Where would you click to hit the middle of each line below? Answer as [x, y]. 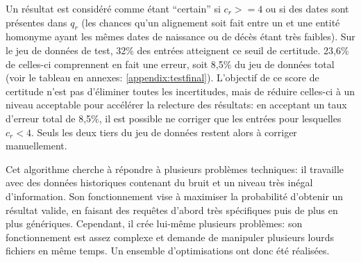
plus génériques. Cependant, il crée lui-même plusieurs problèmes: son [154, 223]
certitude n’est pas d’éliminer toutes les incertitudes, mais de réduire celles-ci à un [180, 91]
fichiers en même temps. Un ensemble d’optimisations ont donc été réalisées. [168, 251]
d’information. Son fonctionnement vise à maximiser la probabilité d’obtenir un [175, 196]
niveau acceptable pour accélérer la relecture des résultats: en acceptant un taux [176, 105]
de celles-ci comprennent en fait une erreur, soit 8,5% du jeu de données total [170, 64]
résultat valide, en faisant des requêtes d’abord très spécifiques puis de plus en [172, 210]
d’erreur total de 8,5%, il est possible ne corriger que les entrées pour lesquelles [174, 118]
